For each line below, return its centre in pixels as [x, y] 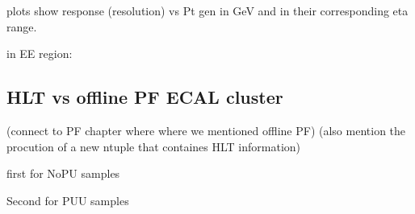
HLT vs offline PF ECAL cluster [145, 97]
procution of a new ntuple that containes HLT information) [153, 146]
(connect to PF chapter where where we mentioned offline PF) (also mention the [206, 130]
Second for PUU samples [68, 200]
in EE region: [40, 53]
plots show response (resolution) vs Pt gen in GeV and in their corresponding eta [207, 10]
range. [22, 26]
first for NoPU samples [63, 173]
